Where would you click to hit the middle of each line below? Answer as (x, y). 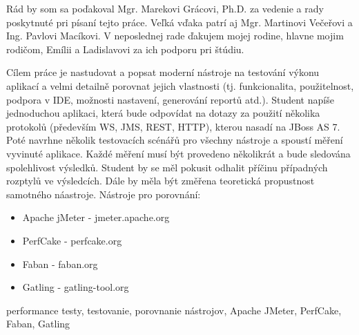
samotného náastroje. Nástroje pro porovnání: (104, 194)
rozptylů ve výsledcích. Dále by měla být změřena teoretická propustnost (161, 181)
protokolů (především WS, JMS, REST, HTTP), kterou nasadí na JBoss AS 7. (173, 126)
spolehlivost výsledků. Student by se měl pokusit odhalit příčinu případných (167, 167)
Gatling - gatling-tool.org (76, 287)
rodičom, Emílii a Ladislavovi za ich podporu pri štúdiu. (125, 49)
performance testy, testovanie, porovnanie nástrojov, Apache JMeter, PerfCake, (174, 310)
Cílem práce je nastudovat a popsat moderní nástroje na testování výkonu (163, 72)
